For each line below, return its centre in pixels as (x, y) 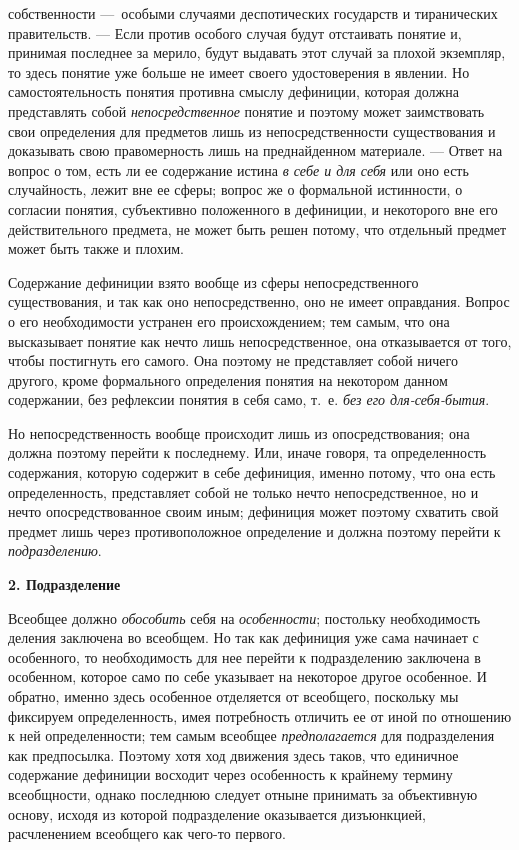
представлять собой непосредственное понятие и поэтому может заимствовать (246, 110)
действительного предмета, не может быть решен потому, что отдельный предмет (257, 228)
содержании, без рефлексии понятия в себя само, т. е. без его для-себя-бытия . (249, 399)
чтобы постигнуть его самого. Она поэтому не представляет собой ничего (233, 360)
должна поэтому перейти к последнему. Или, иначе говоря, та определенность (247, 452)
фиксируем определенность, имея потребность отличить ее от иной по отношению (260, 715)
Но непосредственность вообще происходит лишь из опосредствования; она (239, 432)
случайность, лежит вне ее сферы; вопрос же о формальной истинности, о (235, 189)
